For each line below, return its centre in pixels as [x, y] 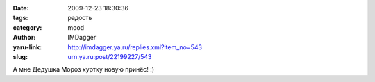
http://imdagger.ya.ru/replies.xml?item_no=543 [135, 47]
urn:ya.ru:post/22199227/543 [110, 56]
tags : [20, 18]
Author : [24, 38]
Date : [21, 8]
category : [27, 27]
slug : [20, 56]
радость [80, 18]
